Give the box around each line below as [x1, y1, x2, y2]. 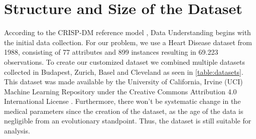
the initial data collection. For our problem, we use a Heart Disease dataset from [4, 37, 252, 47]
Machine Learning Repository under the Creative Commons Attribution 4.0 [4, 86, 237, 96]
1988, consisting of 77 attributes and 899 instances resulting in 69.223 [4, 47, 218, 57]
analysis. [4, 125, 30, 136]
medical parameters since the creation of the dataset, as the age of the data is [4, 105, 243, 116]
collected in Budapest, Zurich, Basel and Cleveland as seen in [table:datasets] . [4, 66, 243, 77]
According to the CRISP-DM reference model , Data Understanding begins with [4, 27, 251, 38]
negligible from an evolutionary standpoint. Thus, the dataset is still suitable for [4, 115, 251, 126]
